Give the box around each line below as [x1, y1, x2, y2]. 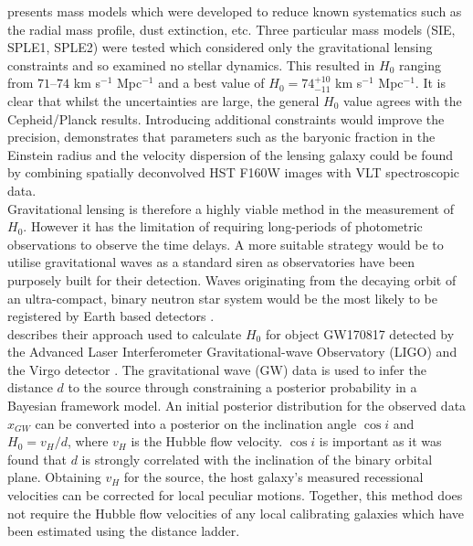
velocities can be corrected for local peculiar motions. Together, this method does [7, 486, 463, 505]
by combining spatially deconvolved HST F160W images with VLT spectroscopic [7, 163, 459, 182]
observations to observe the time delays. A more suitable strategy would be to [7, 234, 444, 253]
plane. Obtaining [7, 467, 101, 487]
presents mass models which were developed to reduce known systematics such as [7, 2, 462, 20]
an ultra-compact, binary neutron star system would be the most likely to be [7, 288, 438, 307]
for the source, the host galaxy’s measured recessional [123, 467, 424, 487]
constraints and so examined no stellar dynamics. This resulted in [7, 55, 375, 74]
